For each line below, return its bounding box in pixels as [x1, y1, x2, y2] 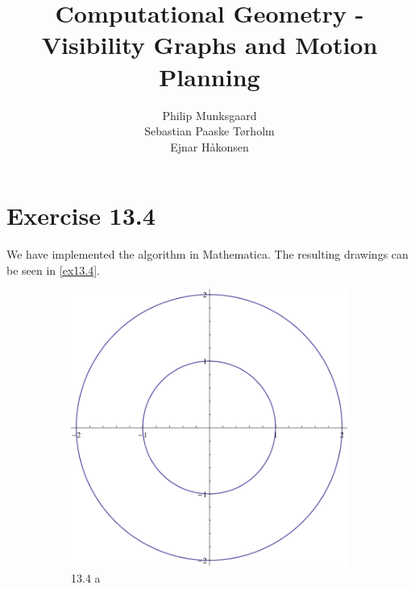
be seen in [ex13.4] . [6, 261, 100, 278]
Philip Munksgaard [162, 106, 257, 123]
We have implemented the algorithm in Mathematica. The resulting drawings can [6, 246, 409, 263]
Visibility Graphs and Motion [41, 28, 378, 61]
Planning [159, 60, 260, 93]
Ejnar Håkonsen [170, 138, 249, 155]
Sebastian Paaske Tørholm [144, 122, 275, 139]
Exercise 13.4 [6, 199, 156, 232]
